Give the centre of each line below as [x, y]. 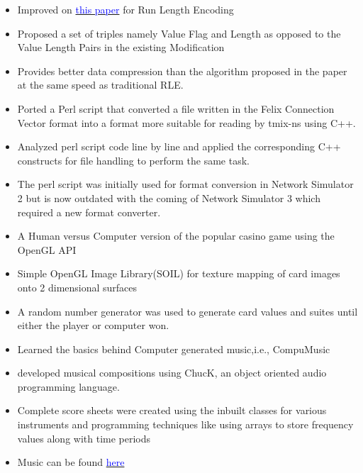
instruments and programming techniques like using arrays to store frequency [185, 424]
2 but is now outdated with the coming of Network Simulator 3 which [169, 197]
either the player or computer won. [93, 325]
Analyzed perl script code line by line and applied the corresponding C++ [179, 146]
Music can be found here [71, 462]
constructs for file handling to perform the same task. [133, 160]
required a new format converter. [89, 212]
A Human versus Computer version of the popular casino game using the [176, 236]
